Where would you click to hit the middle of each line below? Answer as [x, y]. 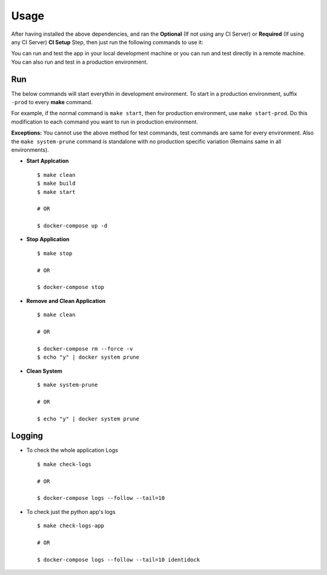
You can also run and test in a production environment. [80, 62]
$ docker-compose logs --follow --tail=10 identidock [118, 560]
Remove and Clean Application [66, 301]
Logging [27, 436]
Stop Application [48, 239]
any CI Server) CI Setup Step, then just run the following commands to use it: [107, 42]
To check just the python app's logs [71, 511]
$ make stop [55, 253]
